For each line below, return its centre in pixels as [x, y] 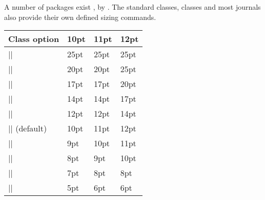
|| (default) [28, 128]
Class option [34, 39]
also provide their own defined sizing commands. [80, 17]
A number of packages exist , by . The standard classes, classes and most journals [132, 7]
